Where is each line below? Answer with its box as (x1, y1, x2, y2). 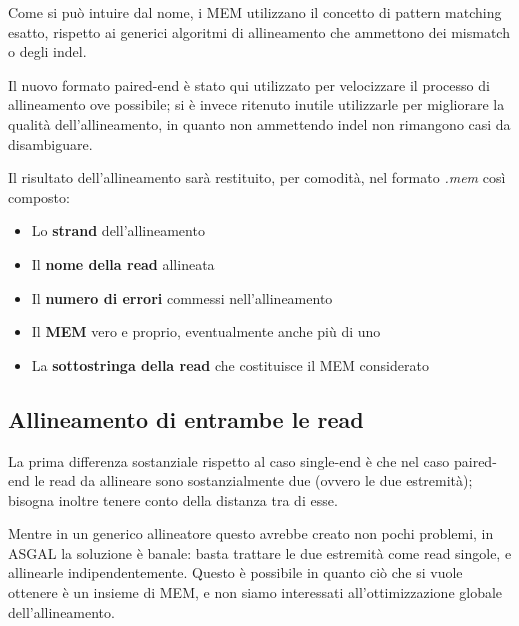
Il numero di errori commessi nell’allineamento (31, 287, 333, 308)
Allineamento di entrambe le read (8, 403, 364, 434)
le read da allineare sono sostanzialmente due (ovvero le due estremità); (34, 470, 473, 491)
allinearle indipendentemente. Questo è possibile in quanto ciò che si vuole (8, 562, 463, 583)
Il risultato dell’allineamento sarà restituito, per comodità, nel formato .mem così (8, 167, 506, 188)
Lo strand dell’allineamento (31, 220, 205, 241)
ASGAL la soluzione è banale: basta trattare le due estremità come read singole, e (8, 542, 512, 563)
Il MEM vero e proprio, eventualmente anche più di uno (31, 321, 381, 342)
